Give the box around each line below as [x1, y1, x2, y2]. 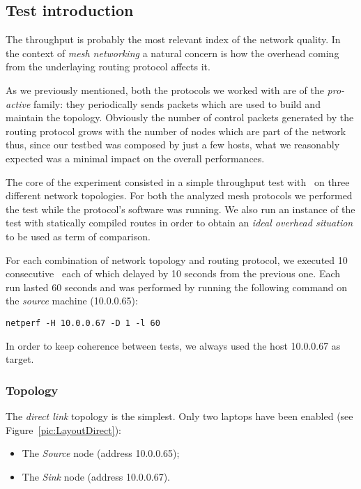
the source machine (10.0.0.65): [6, 293, 138, 308]
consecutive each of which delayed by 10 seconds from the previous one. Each [6, 266, 341, 281]
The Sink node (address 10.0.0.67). [22, 469, 170, 483]
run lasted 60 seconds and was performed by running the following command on [6, 279, 348, 294]
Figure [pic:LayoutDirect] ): [6, 422, 121, 437]
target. [6, 352, 34, 366]
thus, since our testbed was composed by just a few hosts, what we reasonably [6, 137, 340, 152]
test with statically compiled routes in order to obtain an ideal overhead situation [6, 215, 353, 230]
